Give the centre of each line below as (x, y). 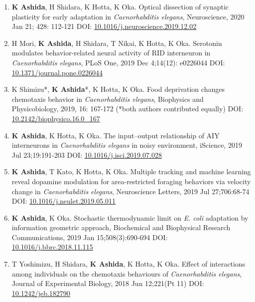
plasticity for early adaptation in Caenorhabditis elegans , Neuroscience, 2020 (128, 16)
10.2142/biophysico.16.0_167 (56, 118)
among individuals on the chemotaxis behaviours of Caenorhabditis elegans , (127, 273)
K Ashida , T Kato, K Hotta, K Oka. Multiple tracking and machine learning (131, 171)
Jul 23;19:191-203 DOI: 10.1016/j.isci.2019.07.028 (87, 154)
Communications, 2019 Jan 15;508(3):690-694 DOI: (90, 237)
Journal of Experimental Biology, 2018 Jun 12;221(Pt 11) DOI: (108, 283)
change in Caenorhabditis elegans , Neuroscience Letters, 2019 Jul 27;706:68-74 (130, 191)
